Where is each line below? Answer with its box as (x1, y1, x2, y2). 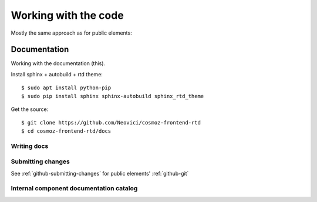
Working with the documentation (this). (11, 60, 106, 67)
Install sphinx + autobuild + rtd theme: (11, 70, 103, 78)
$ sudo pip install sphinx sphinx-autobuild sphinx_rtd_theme (21, 93, 204, 99)
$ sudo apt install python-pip (21, 85, 112, 91)
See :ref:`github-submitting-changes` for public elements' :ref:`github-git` (11, 170, 189, 177)
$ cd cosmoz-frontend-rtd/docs (21, 127, 112, 134)
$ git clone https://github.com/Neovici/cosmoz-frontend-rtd (21, 119, 201, 126)
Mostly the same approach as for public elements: (11, 29, 132, 36)
